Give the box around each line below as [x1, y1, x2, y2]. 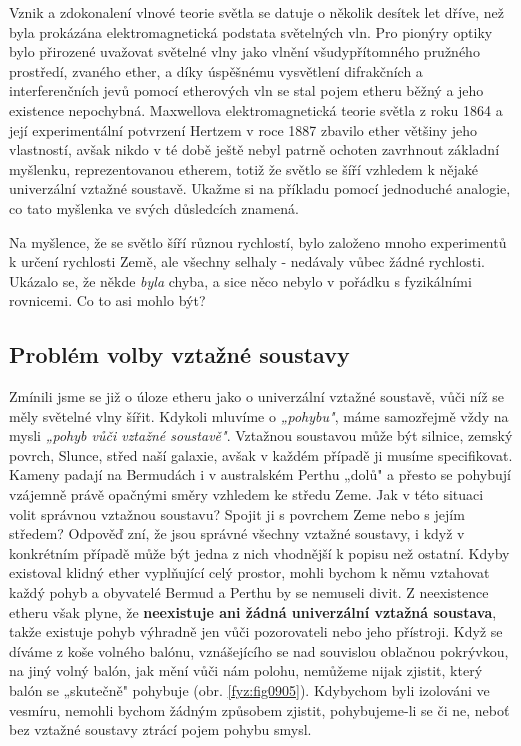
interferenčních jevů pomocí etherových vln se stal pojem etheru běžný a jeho [9, 80, 484, 101]
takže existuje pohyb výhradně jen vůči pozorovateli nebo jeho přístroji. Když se [9, 621, 503, 642]
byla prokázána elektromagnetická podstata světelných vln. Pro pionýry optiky [9, 21, 493, 42]
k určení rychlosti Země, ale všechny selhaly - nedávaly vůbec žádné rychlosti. [9, 251, 485, 272]
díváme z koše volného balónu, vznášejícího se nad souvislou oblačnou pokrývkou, [9, 640, 509, 661]
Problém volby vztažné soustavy [9, 339, 350, 370]
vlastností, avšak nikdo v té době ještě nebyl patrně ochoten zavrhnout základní [9, 139, 500, 160]
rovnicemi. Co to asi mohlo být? [9, 290, 206, 311]
